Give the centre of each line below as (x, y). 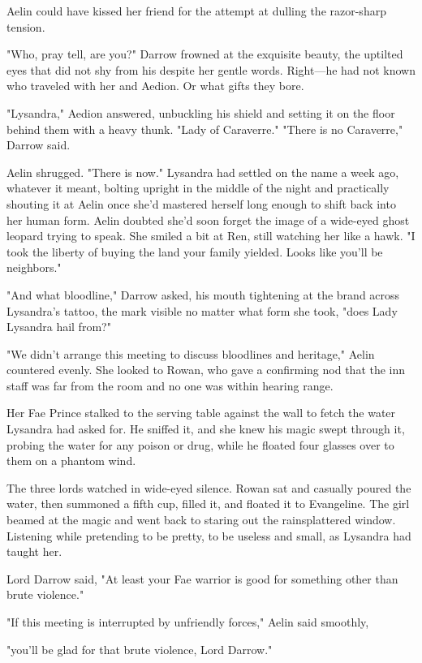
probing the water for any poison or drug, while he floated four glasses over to (200, 444)
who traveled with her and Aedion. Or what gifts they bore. (155, 86)
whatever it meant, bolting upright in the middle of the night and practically (198, 188)
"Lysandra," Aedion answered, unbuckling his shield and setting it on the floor (201, 112)
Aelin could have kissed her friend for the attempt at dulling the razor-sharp (196, 11)
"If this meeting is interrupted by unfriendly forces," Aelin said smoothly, (188, 622)
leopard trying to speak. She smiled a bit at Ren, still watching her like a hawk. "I (211, 236)
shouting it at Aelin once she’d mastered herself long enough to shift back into (201, 203)
